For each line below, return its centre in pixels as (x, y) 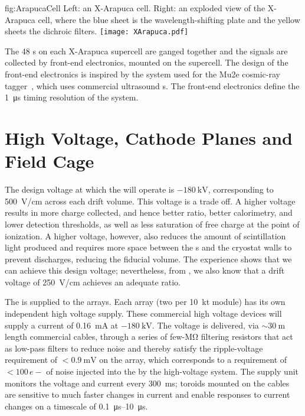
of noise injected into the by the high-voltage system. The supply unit (173, 371)
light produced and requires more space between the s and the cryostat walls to (148, 247)
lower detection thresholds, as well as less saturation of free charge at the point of (152, 224)
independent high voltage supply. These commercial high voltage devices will (143, 313)
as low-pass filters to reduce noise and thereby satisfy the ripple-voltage (134, 348)
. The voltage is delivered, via (205, 325)
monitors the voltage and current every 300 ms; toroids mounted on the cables (147, 383)
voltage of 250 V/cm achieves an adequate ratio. (93, 282)
